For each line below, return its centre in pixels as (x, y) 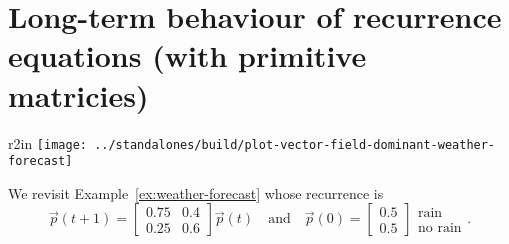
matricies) (78, 94)
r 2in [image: (47, 142)
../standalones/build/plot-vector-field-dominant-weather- (295, 144)
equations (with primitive (187, 55)
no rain (439, 227)
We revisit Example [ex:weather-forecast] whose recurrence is (196, 192)
